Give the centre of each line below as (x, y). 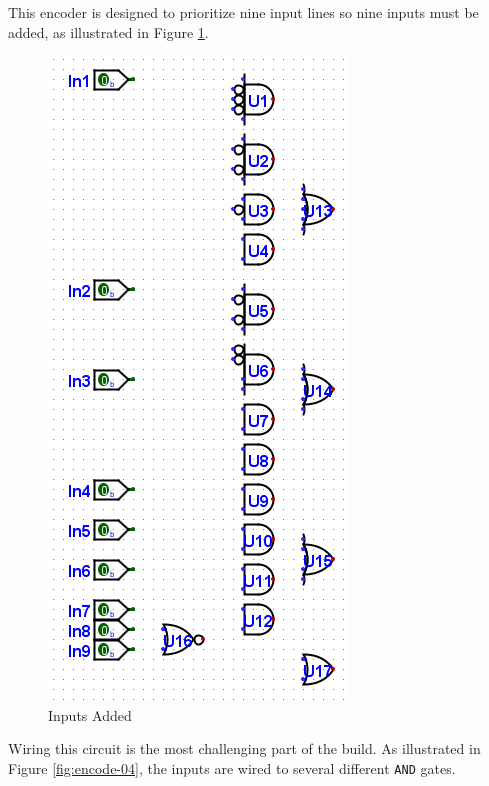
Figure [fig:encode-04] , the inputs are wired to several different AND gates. (232, 767)
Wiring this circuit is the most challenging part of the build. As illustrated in (244, 748)
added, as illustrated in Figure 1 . (108, 31)
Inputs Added (90, 714)
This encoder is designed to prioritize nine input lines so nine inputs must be (243, 12)
